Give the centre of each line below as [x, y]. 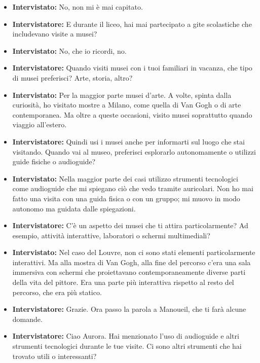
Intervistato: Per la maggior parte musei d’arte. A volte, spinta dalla [122, 95]
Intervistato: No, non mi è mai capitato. [78, 7]
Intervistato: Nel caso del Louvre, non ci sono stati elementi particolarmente [134, 252]
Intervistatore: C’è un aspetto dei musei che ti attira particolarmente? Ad [130, 225]
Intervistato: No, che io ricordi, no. [69, 50]
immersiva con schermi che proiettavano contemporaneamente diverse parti [129, 272]
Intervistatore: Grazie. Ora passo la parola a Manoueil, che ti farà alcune [129, 309]
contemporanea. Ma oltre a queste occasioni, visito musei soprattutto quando [132, 114]
